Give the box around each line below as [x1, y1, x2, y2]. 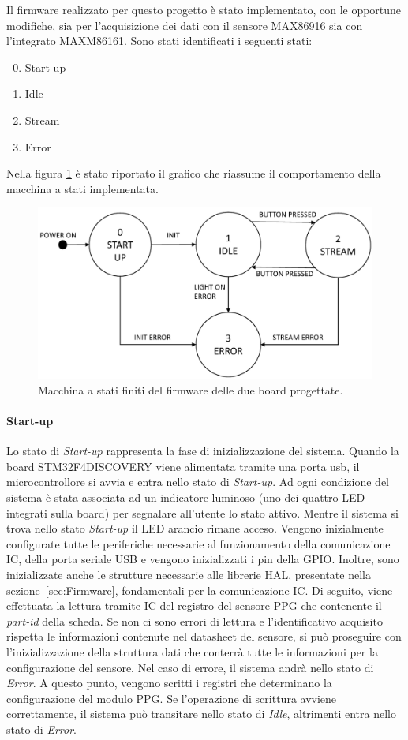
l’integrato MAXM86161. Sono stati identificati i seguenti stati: [6, 32, 313, 49]
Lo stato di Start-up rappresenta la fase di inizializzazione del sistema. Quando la [6, 443, 399, 459]
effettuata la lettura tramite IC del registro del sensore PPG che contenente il [6, 597, 382, 614]
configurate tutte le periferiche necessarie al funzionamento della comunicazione [6, 535, 391, 551]
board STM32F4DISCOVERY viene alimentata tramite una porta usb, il [6, 458, 360, 474]
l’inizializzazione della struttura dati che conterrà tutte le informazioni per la [6, 644, 378, 660]
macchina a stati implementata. [6, 180, 159, 196]
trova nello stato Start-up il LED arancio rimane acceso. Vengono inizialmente [6, 520, 384, 536]
